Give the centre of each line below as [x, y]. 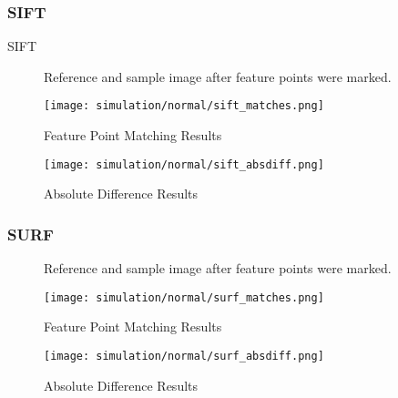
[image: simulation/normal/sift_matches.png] [184, 106]
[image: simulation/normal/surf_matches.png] [184, 297]
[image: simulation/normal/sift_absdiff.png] [184, 164]
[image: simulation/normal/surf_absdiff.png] [184, 356]
